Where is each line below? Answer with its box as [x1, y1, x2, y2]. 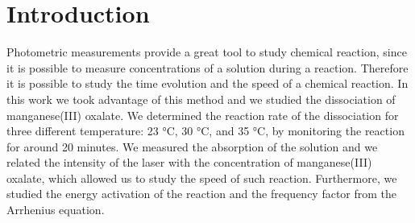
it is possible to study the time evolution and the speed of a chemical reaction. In [6, 75, 409, 92]
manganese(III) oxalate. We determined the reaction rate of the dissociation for [6, 106, 399, 123]
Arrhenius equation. [6, 201, 105, 218]
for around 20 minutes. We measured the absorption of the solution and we [6, 138, 378, 155]
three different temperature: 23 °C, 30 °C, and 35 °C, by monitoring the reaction [6, 122, 405, 139]
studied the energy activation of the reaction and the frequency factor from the [6, 185, 397, 202]
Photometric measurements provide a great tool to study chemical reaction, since [6, 43, 407, 60]
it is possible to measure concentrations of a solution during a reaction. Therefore [6, 59, 409, 76]
